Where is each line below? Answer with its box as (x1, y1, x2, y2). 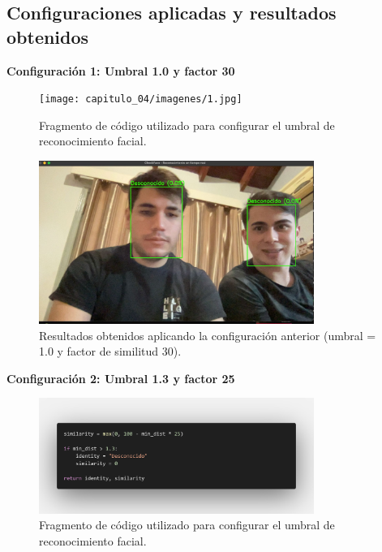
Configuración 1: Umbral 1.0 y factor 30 (6, 62, 235, 79)
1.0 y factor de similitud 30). (39, 343, 182, 360)
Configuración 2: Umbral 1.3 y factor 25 (6, 369, 235, 386)
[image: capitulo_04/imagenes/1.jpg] (39, 93, 243, 106)
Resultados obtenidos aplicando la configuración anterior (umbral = (39, 326, 376, 343)
